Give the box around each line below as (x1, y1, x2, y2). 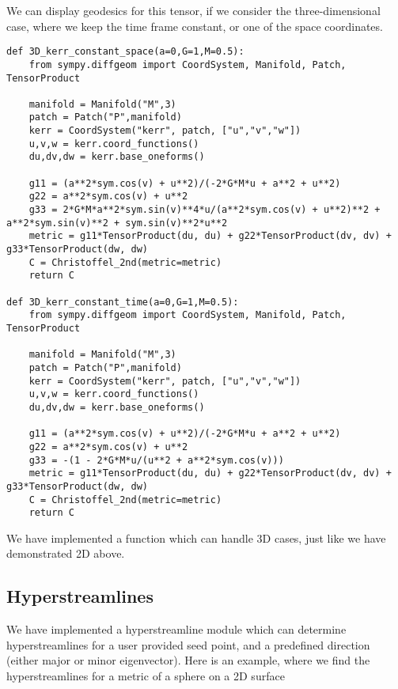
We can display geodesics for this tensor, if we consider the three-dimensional (6, 2, 381, 18)
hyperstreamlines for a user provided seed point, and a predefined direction (6, 636, 370, 653)
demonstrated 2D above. (6, 545, 125, 562)
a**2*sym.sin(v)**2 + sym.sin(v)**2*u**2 (6, 217, 228, 229)
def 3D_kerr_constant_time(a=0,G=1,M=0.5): (6, 296, 239, 308)
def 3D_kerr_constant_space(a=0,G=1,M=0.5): (6, 46, 244, 58)
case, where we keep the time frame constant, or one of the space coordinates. (6, 17, 383, 34)
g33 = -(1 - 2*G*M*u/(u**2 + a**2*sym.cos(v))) (28, 454, 284, 466)
